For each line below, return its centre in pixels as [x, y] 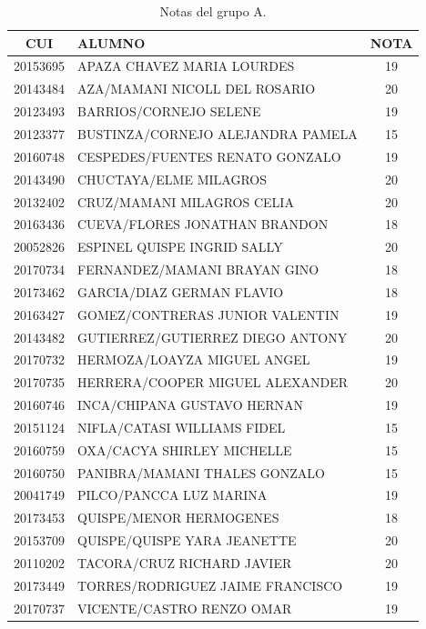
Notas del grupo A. [213, 11]
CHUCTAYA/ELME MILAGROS [172, 179]
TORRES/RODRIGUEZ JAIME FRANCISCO [210, 585]
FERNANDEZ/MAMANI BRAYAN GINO [198, 270]
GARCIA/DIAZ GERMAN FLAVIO [181, 291]
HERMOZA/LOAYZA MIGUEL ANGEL [194, 359]
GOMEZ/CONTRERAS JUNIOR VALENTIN [208, 314]
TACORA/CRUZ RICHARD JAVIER [185, 563]
